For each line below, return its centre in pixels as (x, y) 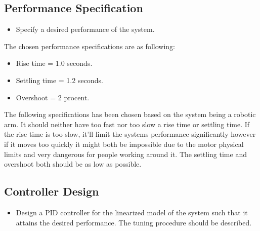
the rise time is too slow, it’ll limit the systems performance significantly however (130, 134)
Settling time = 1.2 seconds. (59, 80)
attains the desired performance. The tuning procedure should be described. (134, 222)
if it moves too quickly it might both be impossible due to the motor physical (124, 144)
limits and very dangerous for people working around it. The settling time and (125, 154)
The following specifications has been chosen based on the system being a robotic (130, 114)
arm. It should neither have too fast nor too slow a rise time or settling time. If (127, 124)
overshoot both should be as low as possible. (73, 164)
